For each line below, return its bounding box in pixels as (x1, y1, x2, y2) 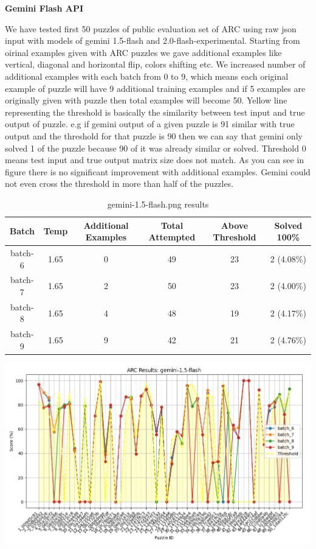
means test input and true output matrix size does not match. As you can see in (5, 153, 304, 166)
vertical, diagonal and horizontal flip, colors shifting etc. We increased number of (5, 58, 306, 71)
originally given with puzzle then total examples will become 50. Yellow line (5, 94, 287, 107)
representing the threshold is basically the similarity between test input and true (5, 105, 305, 118)
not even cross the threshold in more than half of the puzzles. (5, 177, 234, 190)
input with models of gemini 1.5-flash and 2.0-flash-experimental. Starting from (5, 34, 300, 47)
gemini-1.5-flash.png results (107, 197, 209, 210)
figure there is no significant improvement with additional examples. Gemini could (5, 165, 311, 178)
